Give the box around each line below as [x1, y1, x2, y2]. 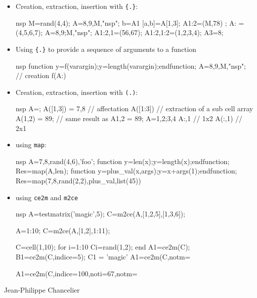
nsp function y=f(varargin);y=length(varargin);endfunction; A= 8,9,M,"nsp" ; [15, 60, 246, 71]
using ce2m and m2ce [15, 192, 78, 202]
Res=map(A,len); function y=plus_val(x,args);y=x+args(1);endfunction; [15, 166, 237, 176]
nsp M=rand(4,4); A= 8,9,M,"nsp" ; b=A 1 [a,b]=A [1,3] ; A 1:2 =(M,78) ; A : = [15, 17, 244, 28]
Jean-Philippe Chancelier [4, 285, 80, 295]
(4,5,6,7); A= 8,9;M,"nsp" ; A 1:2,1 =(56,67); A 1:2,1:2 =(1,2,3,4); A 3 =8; [15, 27, 223, 38]
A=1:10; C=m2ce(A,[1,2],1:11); [15, 225, 110, 235]
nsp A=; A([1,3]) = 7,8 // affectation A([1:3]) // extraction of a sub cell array [15, 103, 253, 114]
